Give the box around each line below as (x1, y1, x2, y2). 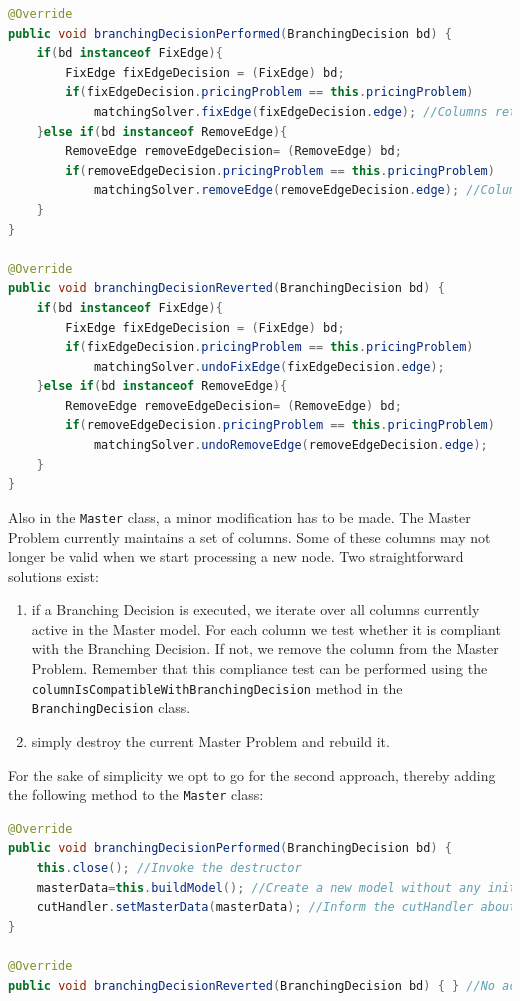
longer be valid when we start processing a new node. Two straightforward (8, 546, 464, 567)
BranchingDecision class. (31, 697, 191, 718)
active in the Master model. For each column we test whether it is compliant (31, 618, 501, 639)
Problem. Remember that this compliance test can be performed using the (31, 658, 488, 679)
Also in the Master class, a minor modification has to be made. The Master (8, 506, 471, 527)
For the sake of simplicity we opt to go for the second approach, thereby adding (8, 764, 496, 785)
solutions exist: (8, 565, 99, 586)
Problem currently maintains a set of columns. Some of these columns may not (8, 526, 491, 547)
